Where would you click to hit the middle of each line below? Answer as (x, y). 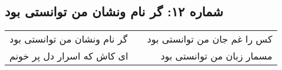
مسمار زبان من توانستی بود (217, 56)
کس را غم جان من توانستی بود (210, 39)
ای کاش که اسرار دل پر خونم (69, 56)
